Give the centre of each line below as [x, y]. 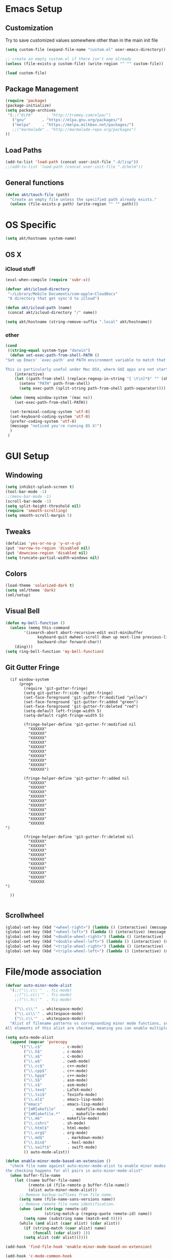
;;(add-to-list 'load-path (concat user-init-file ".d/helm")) [74, 167]
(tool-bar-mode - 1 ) [26, 492]
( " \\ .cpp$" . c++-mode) [56, 1071]
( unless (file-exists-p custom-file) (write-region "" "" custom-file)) [84, 64]
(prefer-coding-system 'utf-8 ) [43, 421]
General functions [35, 183]
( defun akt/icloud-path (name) [39, 308]
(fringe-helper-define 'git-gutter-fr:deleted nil [79, 837]
